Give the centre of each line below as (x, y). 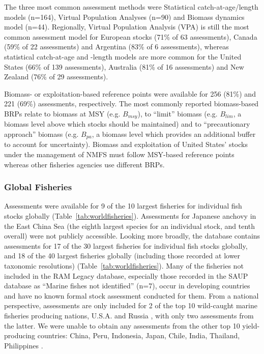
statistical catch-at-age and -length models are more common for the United (123, 56)
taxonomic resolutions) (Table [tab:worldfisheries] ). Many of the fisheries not (124, 265)
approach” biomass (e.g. (41, 134)
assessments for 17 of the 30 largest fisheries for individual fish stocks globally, (126, 245)
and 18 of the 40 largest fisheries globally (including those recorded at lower (122, 256)
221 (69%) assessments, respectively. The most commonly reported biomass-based (131, 104)
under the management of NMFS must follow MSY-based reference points (119, 154)
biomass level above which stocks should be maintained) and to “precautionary (127, 124)
